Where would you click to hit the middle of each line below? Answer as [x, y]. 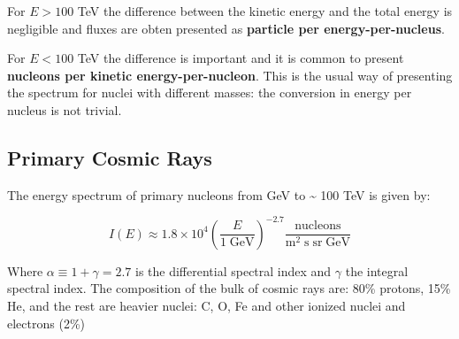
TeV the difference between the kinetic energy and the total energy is [265, 11]
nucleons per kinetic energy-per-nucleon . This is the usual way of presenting [230, 75]
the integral [377, 270]
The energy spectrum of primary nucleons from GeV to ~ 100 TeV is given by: [219, 194]
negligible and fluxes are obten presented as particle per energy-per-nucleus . [226, 28]
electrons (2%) [46, 323]
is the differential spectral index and [233, 270]
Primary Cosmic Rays [110, 157]
